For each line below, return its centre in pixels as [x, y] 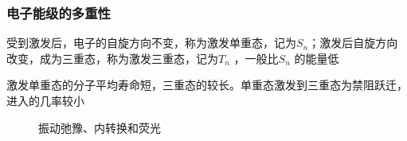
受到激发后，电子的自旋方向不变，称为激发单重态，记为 [151, 43]
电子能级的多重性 [59, 12]
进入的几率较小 [45, 100]
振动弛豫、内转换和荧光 [100, 127]
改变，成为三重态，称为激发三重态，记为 [112, 58]
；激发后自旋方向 [353, 43]
